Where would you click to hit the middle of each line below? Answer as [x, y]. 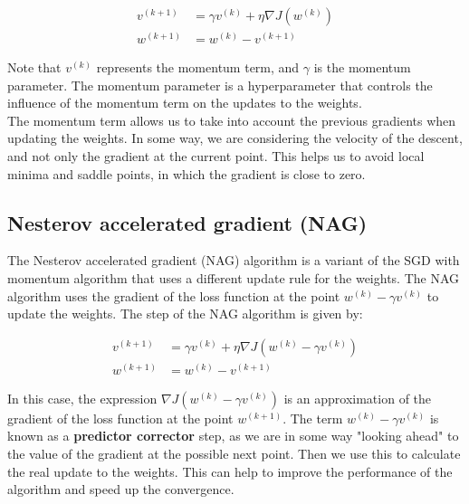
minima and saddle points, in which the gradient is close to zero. [187, 173]
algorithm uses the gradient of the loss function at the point [174, 295]
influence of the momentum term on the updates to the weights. [185, 103]
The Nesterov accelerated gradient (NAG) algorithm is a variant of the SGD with [234, 260]
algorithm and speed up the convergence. [121, 489]
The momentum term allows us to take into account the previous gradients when [232, 120]
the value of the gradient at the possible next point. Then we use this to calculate [234, 454]
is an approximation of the [358, 398]
